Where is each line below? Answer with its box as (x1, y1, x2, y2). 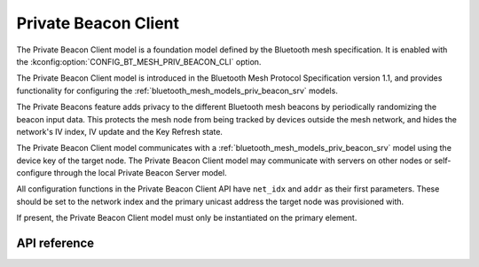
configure (16, 168, 52, 178)
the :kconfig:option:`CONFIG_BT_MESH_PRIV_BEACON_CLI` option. (16, 56, 262, 67)
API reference (16, 236, 95, 251)
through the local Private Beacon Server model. (53, 168, 227, 178)
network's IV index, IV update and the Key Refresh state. (16, 126, 224, 137)
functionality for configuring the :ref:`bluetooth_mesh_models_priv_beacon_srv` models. (16, 85, 339, 96)
